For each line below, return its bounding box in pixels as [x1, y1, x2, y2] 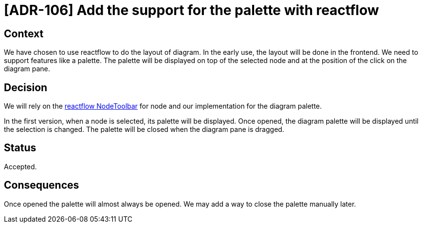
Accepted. [4, 162, 37, 171]
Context [4, 27, 44, 40]
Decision [4, 81, 48, 94]
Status [4, 142, 37, 154]
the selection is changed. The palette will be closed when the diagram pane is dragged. [4, 125, 284, 134]
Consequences [4, 179, 79, 192]
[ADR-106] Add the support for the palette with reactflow [4, 2, 379, 18]
